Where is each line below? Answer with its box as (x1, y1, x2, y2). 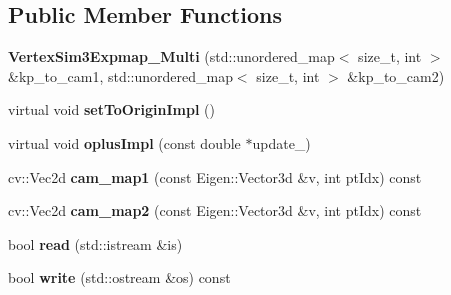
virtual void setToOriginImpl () (8, 99, 215, 120)
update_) (252, 132, 311, 153)
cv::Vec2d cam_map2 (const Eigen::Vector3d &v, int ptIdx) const (8, 200, 422, 221)
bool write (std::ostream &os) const (8, 267, 231, 288)
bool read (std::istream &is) (8, 233, 183, 254)
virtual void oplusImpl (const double (8, 132, 241, 153)
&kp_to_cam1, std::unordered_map (8, 65, 233, 86)
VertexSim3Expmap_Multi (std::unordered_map (8, 46, 335, 67)
